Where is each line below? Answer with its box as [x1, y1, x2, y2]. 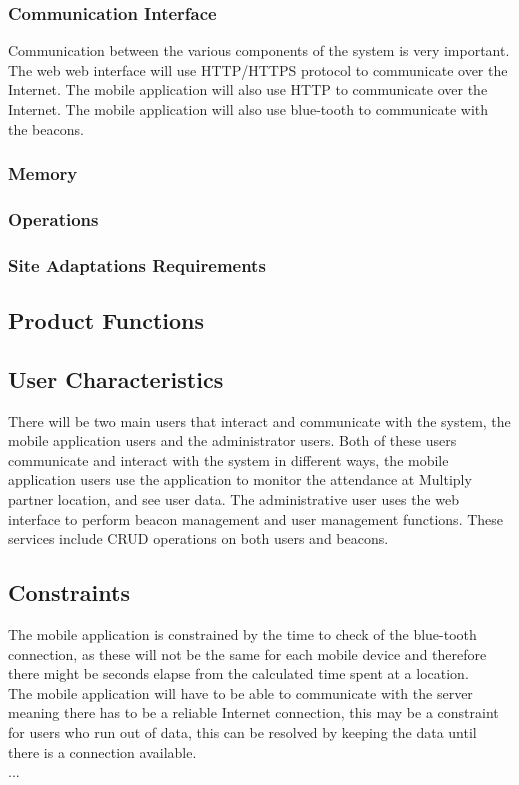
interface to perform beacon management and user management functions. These [8, 508, 504, 529]
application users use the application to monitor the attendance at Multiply [8, 469, 472, 490]
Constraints [8, 577, 130, 608]
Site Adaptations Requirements [8, 252, 266, 277]
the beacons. [8, 118, 84, 139]
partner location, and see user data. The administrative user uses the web [8, 489, 459, 510]
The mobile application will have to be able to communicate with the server [8, 682, 473, 703]
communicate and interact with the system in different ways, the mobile [8, 449, 449, 470]
